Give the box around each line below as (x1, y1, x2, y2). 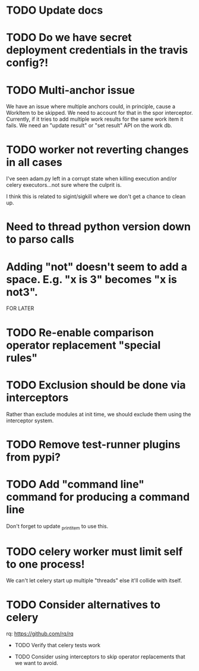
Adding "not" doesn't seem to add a (6, 260, 188, 274)
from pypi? (6, 450, 61, 464)
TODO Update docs (6, 4, 103, 17)
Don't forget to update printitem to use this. (6, 522, 109, 531)
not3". (6, 285, 39, 299)
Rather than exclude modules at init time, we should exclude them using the (6, 410, 191, 418)
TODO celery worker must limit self (6, 545, 183, 558)
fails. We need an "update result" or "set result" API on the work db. (6, 122, 172, 129)
